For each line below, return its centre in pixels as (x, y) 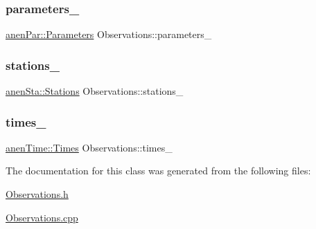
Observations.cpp (42, 217)
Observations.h (37, 194)
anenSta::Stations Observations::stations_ (95, 91)
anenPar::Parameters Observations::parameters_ (109, 34)
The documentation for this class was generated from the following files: (158, 171)
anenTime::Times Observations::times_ (89, 147)
